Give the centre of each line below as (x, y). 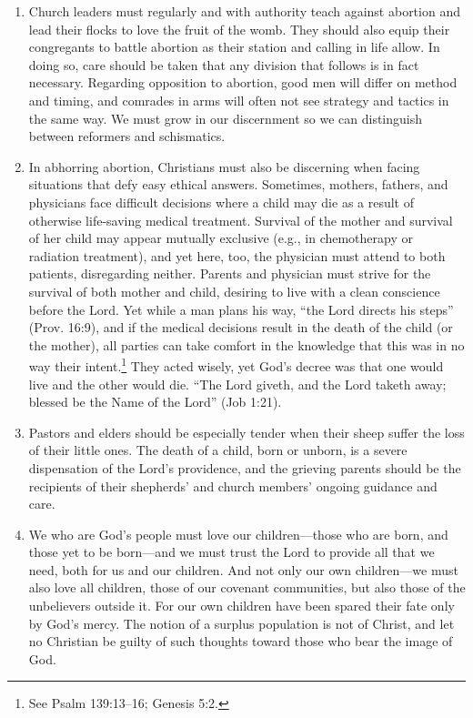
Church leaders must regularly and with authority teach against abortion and (244, 11)
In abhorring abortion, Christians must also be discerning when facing (224, 166)
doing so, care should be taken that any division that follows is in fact (224, 64)
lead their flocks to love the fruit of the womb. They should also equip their (239, 29)
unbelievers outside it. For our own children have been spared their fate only (242, 606)
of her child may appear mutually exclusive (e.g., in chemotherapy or (221, 238)
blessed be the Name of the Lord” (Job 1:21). (155, 402)
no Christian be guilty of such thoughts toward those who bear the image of (241, 641)
